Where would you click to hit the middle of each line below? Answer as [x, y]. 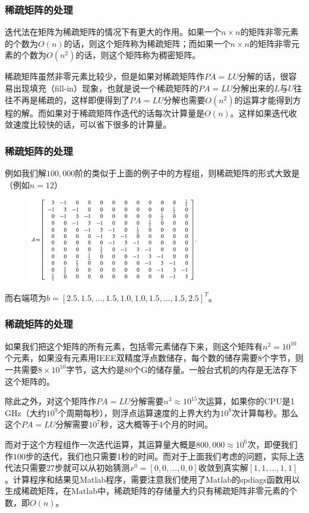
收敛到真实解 [223, 468]
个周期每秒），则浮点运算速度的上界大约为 [139, 412]
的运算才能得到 [264, 99]
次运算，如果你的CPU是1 [246, 401]
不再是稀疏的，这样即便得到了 [71, 99]
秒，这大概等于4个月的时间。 [156, 424]
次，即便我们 [272, 444]
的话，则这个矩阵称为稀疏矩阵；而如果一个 [147, 43]
